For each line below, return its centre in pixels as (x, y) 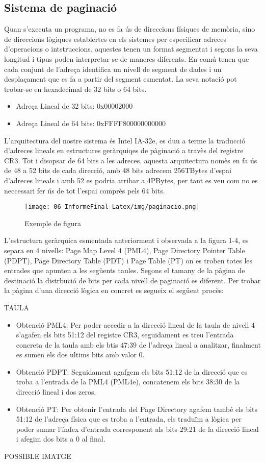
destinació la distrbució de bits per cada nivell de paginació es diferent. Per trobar (132, 280)
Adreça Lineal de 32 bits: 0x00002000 (74, 106)
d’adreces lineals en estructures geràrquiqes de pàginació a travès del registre (124, 150)
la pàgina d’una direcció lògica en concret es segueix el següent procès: (114, 290)
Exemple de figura (53, 223)
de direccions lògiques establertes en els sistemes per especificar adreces (115, 39)
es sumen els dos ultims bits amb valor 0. (80, 355)
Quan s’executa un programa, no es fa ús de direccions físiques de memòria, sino (130, 29)
